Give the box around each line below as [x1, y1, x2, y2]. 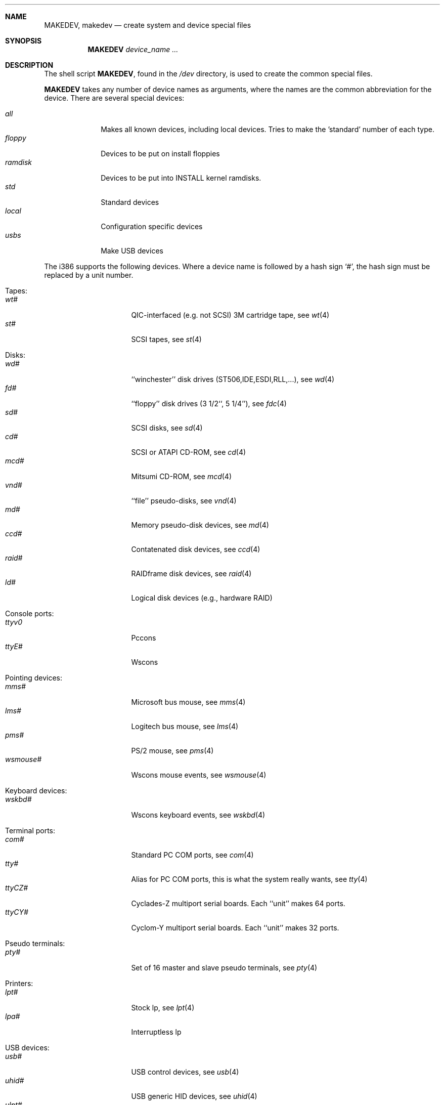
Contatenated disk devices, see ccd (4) [131, 545, 260, 554]
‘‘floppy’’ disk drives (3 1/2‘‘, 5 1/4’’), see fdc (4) [131, 399, 287, 408]
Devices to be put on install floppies [101, 149, 220, 158]
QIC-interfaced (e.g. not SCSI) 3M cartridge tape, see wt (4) [131, 311, 330, 319]
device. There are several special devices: [44, 94, 185, 102]
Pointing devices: [5, 673, 62, 682]
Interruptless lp [131, 1028, 182, 1036]
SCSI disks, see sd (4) [131, 423, 203, 432]
